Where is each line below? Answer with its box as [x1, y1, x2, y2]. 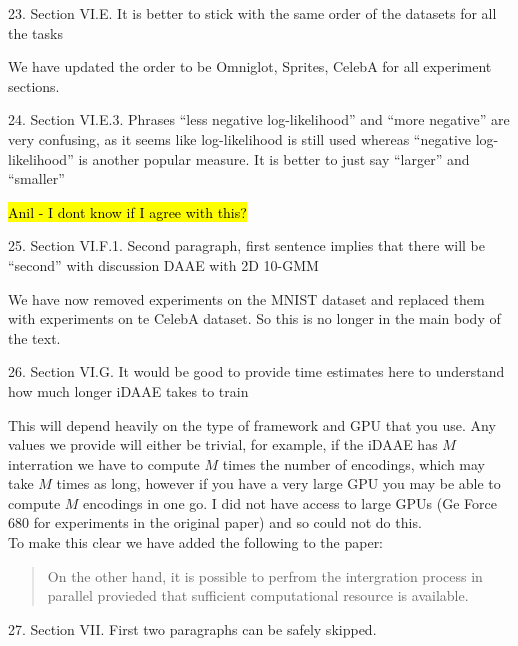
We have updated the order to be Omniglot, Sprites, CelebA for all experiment [8, 56, 492, 77]
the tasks [8, 22, 63, 43]
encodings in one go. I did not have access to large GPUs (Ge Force [83, 492, 497, 513]
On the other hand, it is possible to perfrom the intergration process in [47, 565, 483, 586]
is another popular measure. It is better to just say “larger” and [78, 148, 470, 169]
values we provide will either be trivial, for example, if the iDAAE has [8, 434, 438, 455]
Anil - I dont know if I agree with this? [8, 201, 247, 222]
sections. [8, 75, 60, 96]
